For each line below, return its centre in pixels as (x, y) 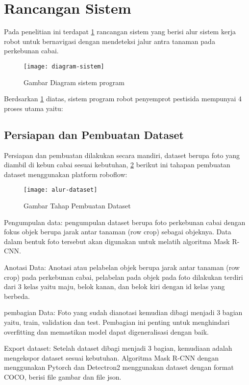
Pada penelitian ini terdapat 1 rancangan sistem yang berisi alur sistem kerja (120, 32)
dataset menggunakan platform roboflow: (66, 174)
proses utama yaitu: (34, 108)
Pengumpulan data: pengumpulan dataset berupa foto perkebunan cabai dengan (125, 222)
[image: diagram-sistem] (64, 66)
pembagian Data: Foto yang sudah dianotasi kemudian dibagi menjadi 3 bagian (123, 312)
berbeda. (17, 296)
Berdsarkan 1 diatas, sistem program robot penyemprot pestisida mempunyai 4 (123, 99)
